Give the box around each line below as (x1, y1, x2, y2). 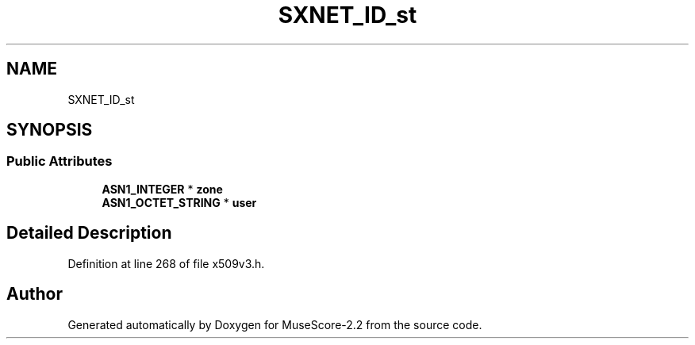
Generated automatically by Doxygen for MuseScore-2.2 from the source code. (67, 317, 482, 332)
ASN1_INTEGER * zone (102, 182, 223, 196)
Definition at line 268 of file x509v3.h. (67, 256, 265, 270)
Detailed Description (6, 223, 172, 243)
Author (6, 284, 63, 305)
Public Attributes (6, 153, 113, 170)
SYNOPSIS (6, 120, 93, 140)
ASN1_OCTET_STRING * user (102, 195, 257, 209)
